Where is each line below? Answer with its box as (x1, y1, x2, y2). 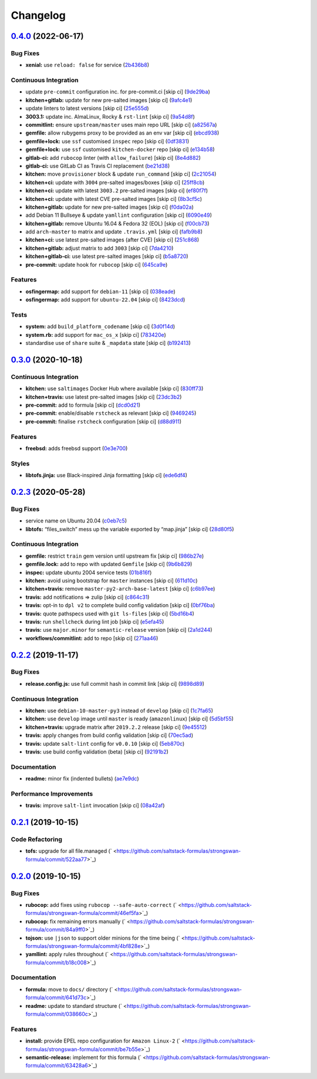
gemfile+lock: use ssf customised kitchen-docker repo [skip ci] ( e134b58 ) (25, 146, 215, 153)
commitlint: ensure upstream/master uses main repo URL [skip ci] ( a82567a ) (25, 121, 217, 129)
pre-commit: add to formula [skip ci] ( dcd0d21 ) (25, 401, 141, 408)
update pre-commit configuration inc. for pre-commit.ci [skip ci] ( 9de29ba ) (25, 88, 211, 95)
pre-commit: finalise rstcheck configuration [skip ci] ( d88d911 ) (25, 418, 182, 425)
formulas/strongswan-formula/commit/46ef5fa (25, 910, 139, 917)
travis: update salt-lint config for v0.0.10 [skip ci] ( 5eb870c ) (25, 740, 185, 747)
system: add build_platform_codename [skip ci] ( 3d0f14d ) (25, 323, 176, 330)
